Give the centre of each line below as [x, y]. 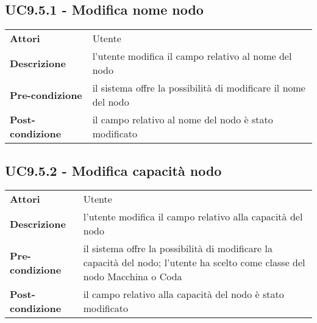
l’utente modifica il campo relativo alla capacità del [193, 217]
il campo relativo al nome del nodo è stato [183, 120]
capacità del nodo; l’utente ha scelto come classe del [194, 263]
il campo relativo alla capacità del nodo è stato [183, 294]
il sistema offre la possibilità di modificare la [178, 249]
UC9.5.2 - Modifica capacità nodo [113, 170]
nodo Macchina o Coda [133, 277]
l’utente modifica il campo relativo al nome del [192, 56]
